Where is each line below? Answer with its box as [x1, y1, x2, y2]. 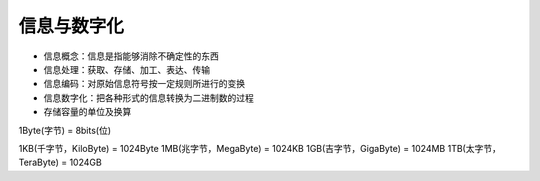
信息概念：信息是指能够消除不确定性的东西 [43, 50, 219, 62]
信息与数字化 [18, 15, 125, 37]
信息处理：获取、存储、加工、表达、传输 [43, 63, 210, 75]
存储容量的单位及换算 [43, 106, 132, 118]
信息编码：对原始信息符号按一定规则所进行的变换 [43, 78, 245, 90]
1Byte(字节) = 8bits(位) [18, 124, 112, 136]
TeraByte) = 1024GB [18, 156, 102, 169]
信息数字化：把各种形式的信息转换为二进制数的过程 [43, 91, 254, 104]
